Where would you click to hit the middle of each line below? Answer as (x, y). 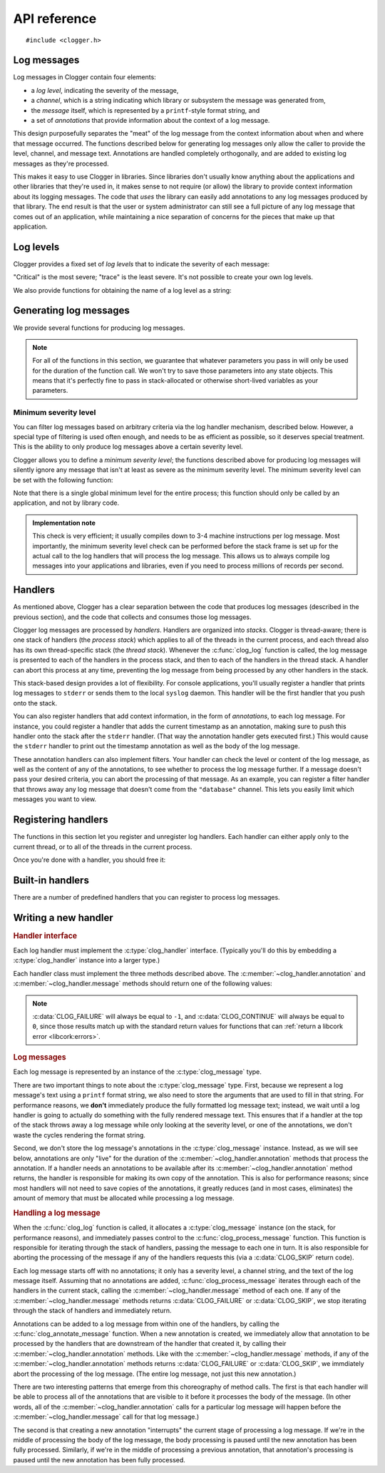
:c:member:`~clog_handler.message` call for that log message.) (106, 1417)
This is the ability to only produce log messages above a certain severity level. (128, 447)
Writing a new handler (63, 918)
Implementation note (64, 523)
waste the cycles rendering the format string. (79, 1135)
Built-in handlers (51, 880)
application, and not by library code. (66, 503)
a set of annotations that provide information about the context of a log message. (150, 121)
